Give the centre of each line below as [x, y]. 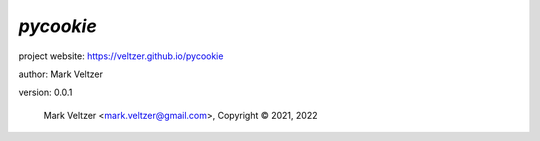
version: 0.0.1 [45, 92]
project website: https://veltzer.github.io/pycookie [121, 56]
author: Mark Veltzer [61, 74]
